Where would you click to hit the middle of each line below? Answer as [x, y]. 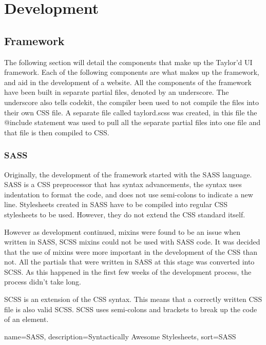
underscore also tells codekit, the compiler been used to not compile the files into [131, 102]
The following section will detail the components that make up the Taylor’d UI [128, 62]
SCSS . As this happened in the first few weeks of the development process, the [128, 271]
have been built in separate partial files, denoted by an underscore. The [117, 92]
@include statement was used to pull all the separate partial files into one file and [132, 122]
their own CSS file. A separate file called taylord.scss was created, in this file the [131, 112]
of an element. [26, 319]
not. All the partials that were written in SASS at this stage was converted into [129, 262]
